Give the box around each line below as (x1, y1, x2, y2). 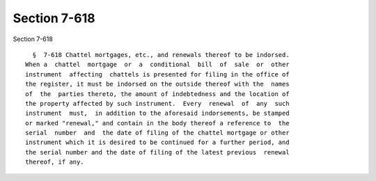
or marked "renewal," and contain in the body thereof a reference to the (25, 119, 290, 127)
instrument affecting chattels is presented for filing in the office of (25, 70, 290, 78)
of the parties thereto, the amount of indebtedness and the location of (25, 90, 290, 97)
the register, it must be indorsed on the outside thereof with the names (25, 80, 290, 88)
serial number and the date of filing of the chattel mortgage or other (25, 129, 290, 137)
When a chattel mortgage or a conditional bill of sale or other (25, 61, 290, 69)
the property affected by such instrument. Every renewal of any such (25, 100, 290, 107)
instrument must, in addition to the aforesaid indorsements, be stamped (25, 109, 290, 118)
